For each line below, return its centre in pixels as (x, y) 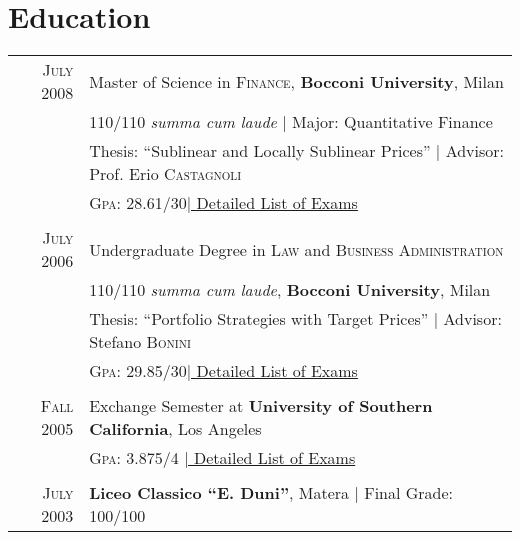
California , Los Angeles (175, 429)
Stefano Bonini (140, 342)
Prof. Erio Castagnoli (165, 174)
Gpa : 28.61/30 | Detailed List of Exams (223, 203)
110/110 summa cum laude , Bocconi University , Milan (290, 290)
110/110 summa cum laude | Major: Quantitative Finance (291, 122)
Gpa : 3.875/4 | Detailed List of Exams (222, 458)
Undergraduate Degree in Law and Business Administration (296, 249)
